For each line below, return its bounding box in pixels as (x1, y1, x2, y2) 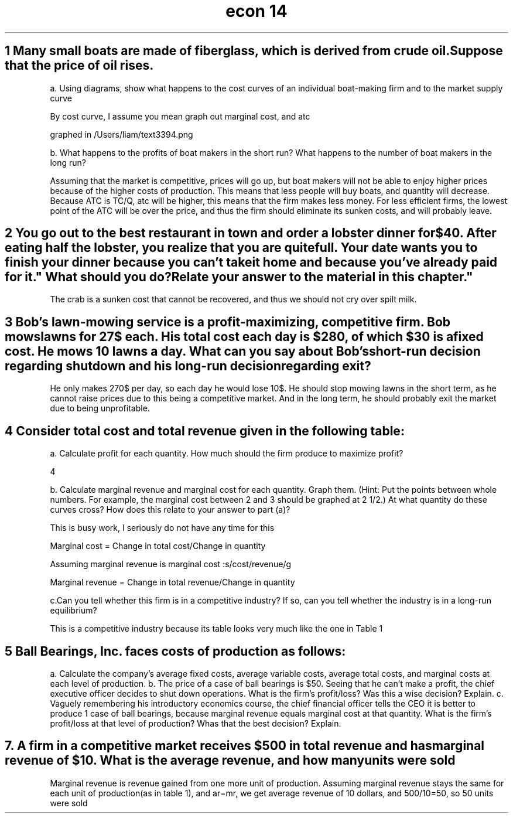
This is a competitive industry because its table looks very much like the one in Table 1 (50, 623, 383, 634)
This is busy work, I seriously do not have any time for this (50, 523, 275, 533)
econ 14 (225, 1, 288, 21)
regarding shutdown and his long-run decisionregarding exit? (5, 358, 371, 373)
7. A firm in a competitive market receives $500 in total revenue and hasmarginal (5, 738, 485, 754)
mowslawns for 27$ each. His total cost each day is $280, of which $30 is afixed (5, 329, 484, 344)
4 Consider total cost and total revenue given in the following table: (5, 423, 405, 438)
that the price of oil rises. (5, 58, 154, 73)
